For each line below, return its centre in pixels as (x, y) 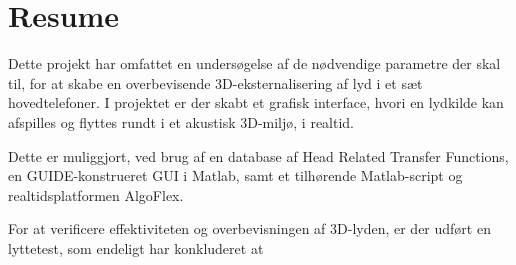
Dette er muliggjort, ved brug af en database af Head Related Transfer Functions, (258, 155)
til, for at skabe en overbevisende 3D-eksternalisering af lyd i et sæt (215, 82)
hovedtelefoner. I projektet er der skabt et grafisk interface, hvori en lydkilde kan (256, 102)
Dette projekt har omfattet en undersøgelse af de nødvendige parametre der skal (254, 63)
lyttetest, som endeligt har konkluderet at (136, 247)
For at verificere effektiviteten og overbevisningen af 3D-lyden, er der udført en (249, 228)
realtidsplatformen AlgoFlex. (96, 194)
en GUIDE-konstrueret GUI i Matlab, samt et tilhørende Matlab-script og (235, 175)
